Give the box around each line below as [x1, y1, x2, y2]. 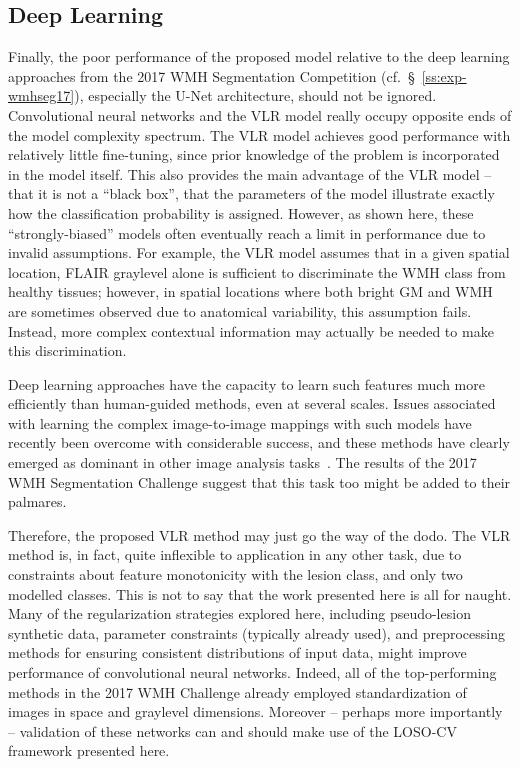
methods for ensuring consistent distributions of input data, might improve [8, 642, 467, 663]
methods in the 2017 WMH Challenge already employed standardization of [8, 681, 467, 702]
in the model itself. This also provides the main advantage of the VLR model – [8, 163, 492, 184]
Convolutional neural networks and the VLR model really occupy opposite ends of [8, 104, 512, 125]
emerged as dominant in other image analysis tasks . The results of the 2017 [8, 452, 477, 473]
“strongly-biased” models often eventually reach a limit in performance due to [8, 222, 486, 243]
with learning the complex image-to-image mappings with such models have [8, 412, 472, 433]
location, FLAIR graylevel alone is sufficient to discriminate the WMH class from [8, 261, 506, 282]
